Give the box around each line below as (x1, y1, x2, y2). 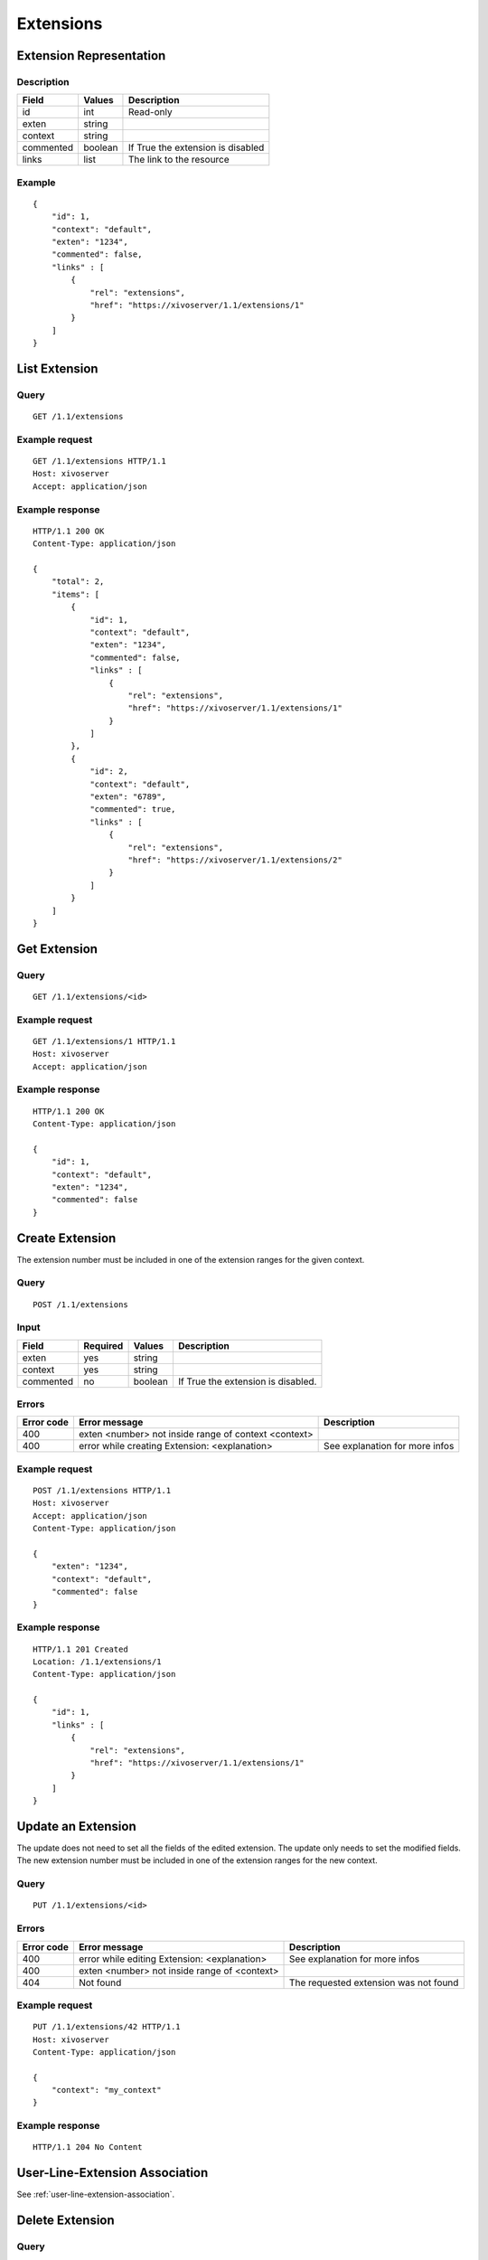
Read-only (127, 106, 173, 118)
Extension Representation (16, 48, 166, 63)
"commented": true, (89, 805, 176, 815)
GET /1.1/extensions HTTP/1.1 (33, 457, 167, 466)
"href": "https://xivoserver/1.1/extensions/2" (127, 854, 343, 865)
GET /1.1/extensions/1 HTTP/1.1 (33, 1036, 176, 1046)
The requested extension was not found (289, 1976, 459, 1989)
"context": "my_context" (51, 2085, 162, 2095)
